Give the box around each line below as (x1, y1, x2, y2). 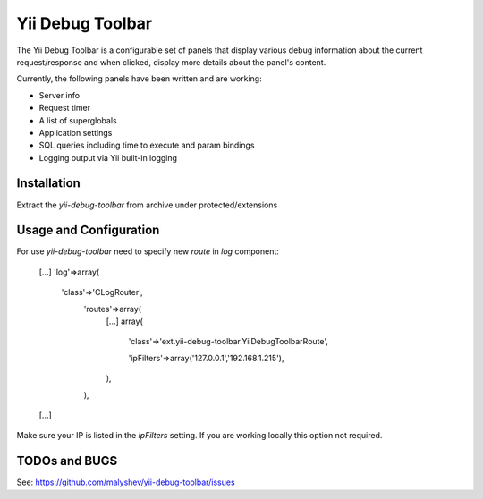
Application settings (38, 127, 113, 138)
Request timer (38, 103, 91, 114)
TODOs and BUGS (16, 453, 118, 469)
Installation (16, 175, 80, 191)
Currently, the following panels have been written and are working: (16, 73, 263, 84)
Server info (38, 89, 80, 100)
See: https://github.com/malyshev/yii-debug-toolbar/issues (16, 477, 236, 487)
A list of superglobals (38, 114, 117, 125)
